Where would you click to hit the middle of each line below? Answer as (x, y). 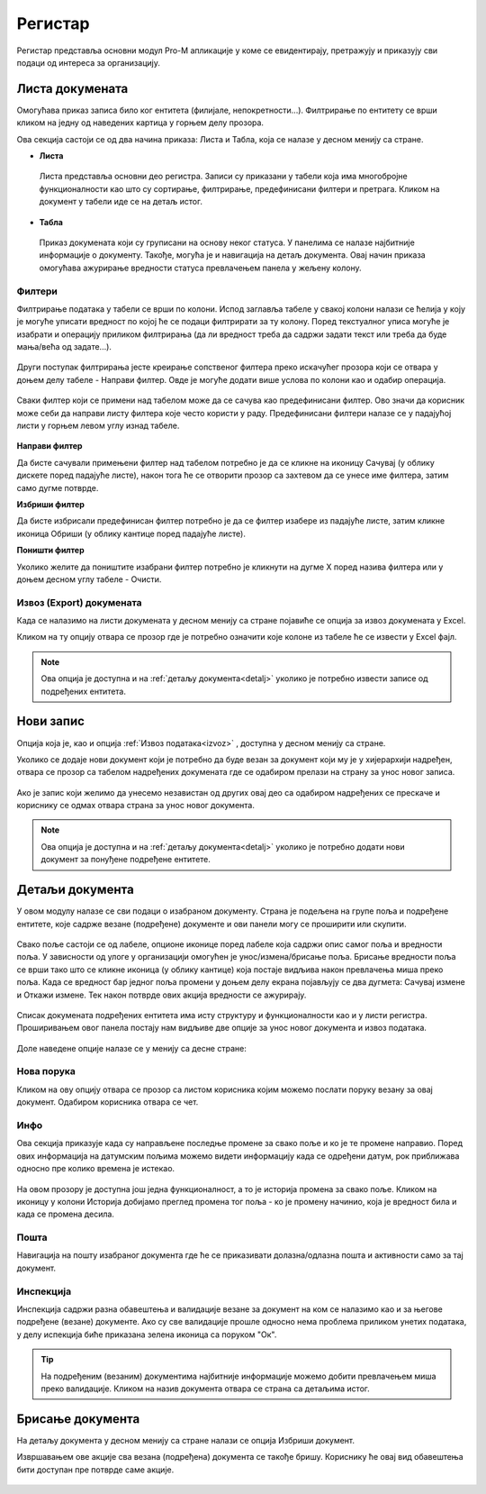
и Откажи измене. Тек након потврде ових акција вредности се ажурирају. (162, 995)
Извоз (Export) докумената (80, 602)
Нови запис (51, 721)
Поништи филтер (50, 551)
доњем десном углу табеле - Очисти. (89, 579)
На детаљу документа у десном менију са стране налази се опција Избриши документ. (186, 1440)
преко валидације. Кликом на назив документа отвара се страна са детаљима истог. (206, 1389)
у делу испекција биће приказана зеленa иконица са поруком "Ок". (147, 1335)
